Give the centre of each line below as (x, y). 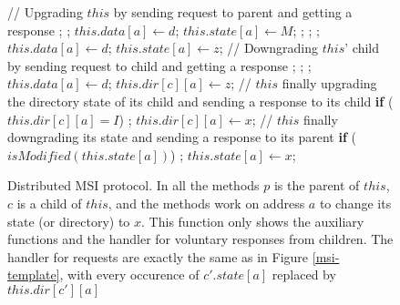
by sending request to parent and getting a (233, 12)
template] (34, 274)
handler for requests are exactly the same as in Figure (158, 256)
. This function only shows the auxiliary (253, 221)
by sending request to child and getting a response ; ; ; (159, 65)
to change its (355, 203)
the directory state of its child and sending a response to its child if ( (200, 101)
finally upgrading (329, 83)
